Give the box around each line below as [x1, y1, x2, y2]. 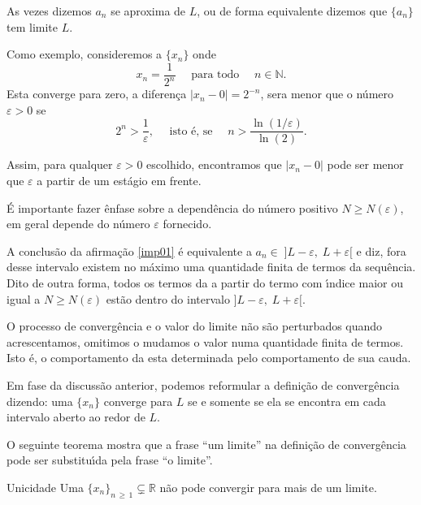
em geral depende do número [7, 215, 150, 232]
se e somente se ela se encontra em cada [188, 392, 386, 409]
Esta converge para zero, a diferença [7, 85, 187, 102]
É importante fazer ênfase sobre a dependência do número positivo [7, 199, 338, 216]
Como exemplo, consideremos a [7, 45, 163, 63]
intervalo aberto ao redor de [7, 408, 145, 425]
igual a [7, 290, 41, 307]
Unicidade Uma [7, 478, 84, 495]
